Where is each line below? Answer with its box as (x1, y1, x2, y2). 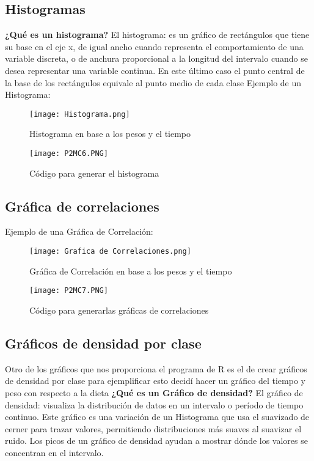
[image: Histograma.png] (29, 109, 130, 119)
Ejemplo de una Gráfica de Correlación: (5, 225, 153, 238)
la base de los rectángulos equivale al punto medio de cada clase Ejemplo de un (5, 76, 302, 89)
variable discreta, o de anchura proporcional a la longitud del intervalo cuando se (5, 52, 308, 65)
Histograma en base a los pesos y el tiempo (29, 127, 191, 140)
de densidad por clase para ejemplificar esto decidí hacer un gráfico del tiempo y (5, 374, 305, 387)
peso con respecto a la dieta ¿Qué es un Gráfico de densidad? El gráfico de (5, 386, 303, 399)
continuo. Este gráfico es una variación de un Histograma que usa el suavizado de (5, 410, 310, 423)
